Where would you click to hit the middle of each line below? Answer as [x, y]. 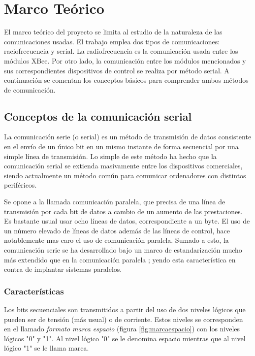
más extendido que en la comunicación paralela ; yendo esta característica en [120, 259]
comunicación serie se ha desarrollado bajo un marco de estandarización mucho [123, 250]
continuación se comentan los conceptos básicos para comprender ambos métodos [126, 80]
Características [34, 291]
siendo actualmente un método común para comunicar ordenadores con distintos [125, 175]
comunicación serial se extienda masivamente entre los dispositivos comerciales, [123, 166]
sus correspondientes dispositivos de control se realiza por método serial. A [117, 70]
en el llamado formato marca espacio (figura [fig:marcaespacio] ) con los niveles [122, 329]
